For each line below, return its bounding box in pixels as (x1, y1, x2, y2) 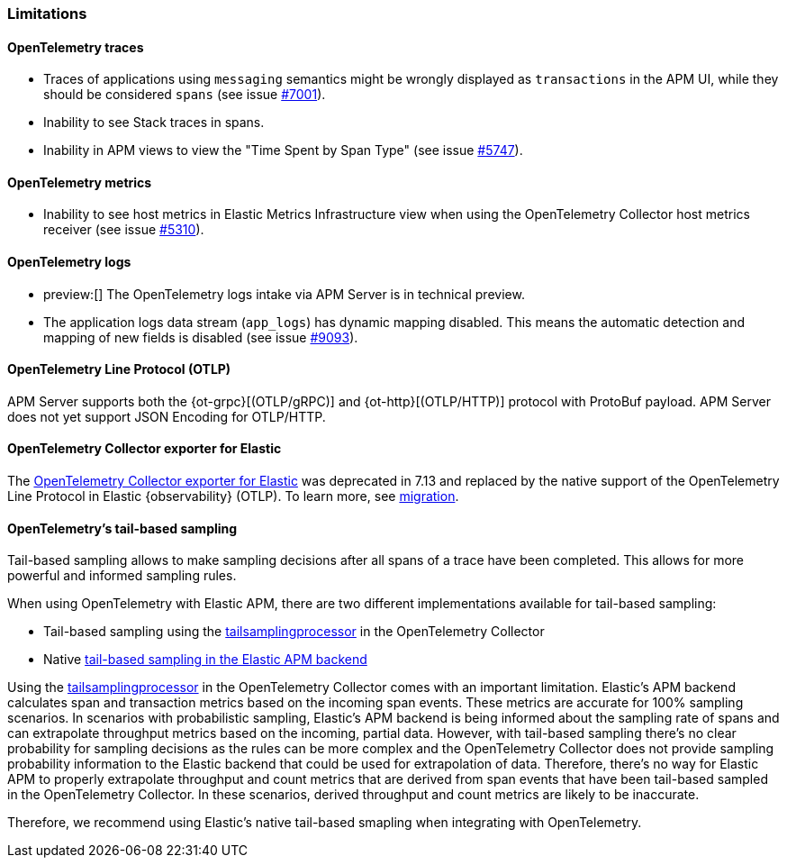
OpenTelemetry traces (7, 39, 144, 55)
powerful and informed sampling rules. (7, 568, 237, 584)
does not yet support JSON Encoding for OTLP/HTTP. (7, 408, 326, 424)
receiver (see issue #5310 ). (43, 222, 204, 238)
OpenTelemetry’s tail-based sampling (7, 520, 238, 536)
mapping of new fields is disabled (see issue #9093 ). (43, 329, 358, 345)
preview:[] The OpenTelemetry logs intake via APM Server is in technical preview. (43, 286, 525, 302)
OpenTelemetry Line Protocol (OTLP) (7, 361, 231, 378)
